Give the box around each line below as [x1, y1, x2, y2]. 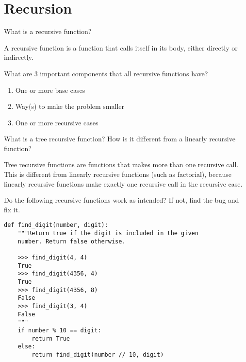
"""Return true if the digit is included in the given [17, 230, 198, 237]
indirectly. [4, 52, 33, 62]
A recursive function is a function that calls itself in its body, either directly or [4, 42, 238, 52]
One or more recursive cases [15, 117, 98, 127]
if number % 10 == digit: [17, 327, 101, 334]
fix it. [4, 204, 20, 214]
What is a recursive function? [4, 26, 92, 36]
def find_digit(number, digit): [4, 222, 108, 229]
